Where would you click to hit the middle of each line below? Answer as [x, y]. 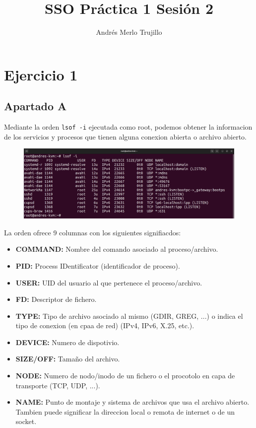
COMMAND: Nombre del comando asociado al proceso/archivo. [117, 249]
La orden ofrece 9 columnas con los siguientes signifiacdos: [93, 232]
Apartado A [35, 106]
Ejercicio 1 [41, 74]
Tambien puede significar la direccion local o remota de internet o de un [125, 411]
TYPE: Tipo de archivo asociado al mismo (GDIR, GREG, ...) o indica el [129, 316]
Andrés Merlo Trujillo [129, 32]
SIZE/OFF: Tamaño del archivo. [68, 359]
